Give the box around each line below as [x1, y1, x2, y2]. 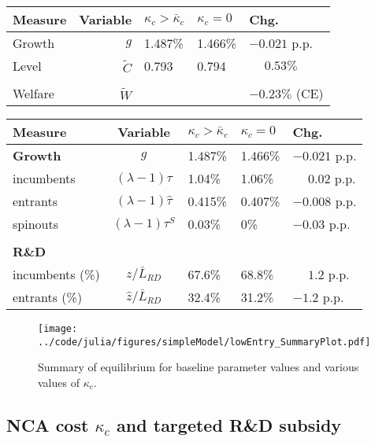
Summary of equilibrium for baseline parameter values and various [38, 359, 359, 375]
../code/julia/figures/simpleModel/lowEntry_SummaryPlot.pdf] [38, 336, 371, 348]
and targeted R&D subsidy [117, 412, 342, 436]
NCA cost [6, 412, 89, 436]
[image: [38, 323, 78, 334]
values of [38, 374, 80, 390]
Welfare [13, 84, 54, 102]
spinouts [13, 215, 58, 233]
